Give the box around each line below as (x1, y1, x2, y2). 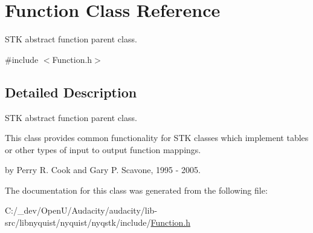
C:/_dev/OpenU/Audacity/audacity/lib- (5, 204, 158, 217)
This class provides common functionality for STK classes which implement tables (5, 131, 309, 144)
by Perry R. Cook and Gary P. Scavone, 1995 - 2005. (5, 163, 201, 176)
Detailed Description (5, 82, 137, 101)
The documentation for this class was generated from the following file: (5, 183, 268, 196)
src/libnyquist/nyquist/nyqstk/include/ (5, 216, 151, 229)
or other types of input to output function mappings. (5, 143, 201, 156)
